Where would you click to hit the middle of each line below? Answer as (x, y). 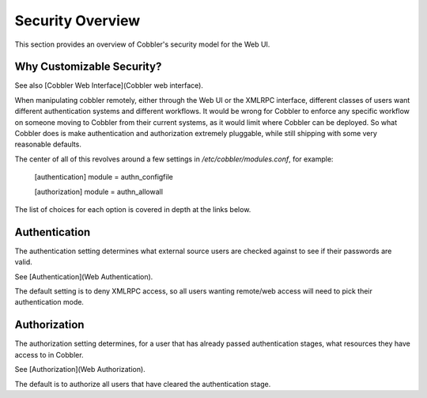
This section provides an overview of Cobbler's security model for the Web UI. (142, 44)
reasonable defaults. (48, 144)
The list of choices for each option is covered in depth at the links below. (133, 209)
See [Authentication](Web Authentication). (84, 276)
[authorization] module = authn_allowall (99, 191)
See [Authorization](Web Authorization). (80, 370)
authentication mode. (49, 302)
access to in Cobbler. (49, 354)
